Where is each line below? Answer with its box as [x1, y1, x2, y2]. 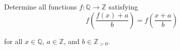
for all [4, 35, 23, 46]
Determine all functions [4, 1, 77, 11]
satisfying [109, 1, 138, 11]
